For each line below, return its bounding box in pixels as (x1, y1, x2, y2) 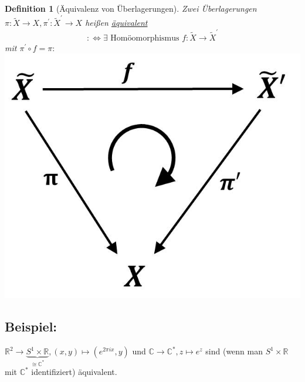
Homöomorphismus (110, 33, 179, 42)
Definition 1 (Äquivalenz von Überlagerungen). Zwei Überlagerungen (5, 2, 257, 14)
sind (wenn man (205, 345, 263, 357)
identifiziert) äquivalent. (31, 366, 117, 378)
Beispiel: (5, 317, 57, 336)
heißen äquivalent (85, 16, 148, 29)
